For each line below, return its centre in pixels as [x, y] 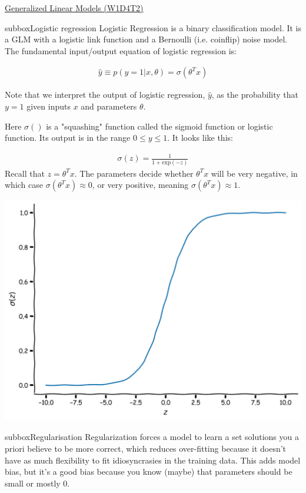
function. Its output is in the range [68, 138]
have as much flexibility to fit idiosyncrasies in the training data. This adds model [153, 460]
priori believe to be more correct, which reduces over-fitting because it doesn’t [146, 448]
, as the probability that [255, 95]
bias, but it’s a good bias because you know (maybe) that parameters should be [149, 472]
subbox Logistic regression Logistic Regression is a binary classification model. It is [153, 27]
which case [24, 185]
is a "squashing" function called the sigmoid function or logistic [159, 126]
